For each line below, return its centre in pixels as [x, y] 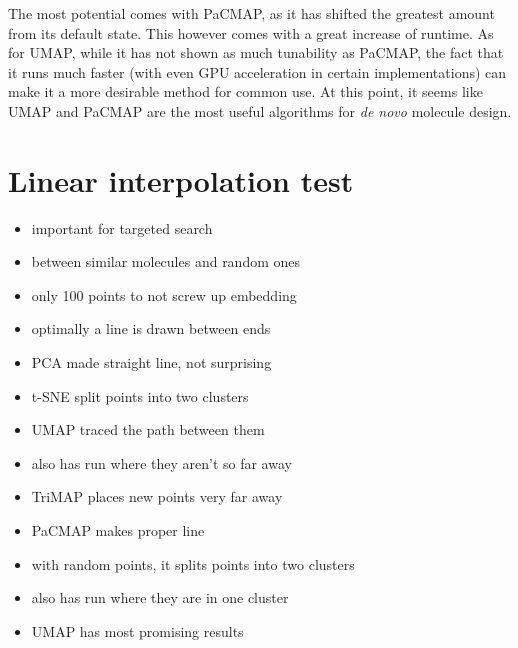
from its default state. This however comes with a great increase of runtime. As [251, 32]
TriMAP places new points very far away [157, 496]
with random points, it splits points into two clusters [193, 563]
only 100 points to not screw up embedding [164, 294]
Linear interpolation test [181, 179]
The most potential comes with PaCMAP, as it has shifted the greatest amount [251, 13]
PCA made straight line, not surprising [151, 362]
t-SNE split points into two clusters [140, 395]
